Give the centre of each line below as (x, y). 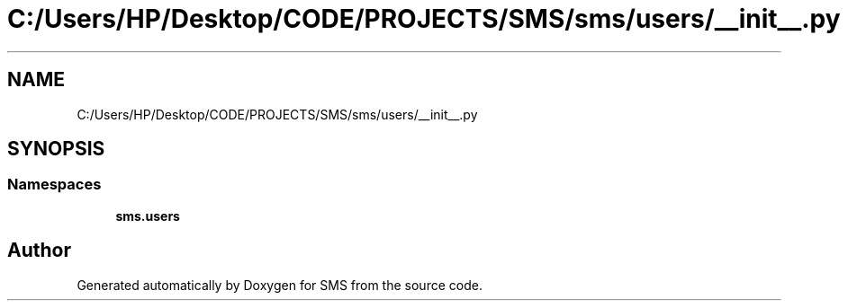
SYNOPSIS (56, 149)
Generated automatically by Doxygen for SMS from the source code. (280, 285)
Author (39, 251)
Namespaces (54, 185)
